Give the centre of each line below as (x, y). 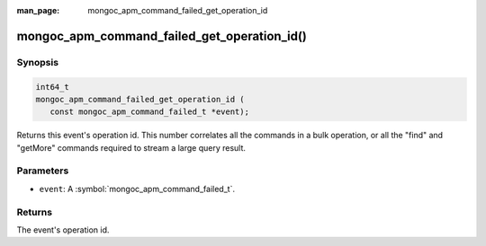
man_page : (38, 10)
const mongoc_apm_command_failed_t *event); (149, 112)
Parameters (43, 171)
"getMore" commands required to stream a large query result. (131, 147)
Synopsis (37, 62)
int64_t (52, 87)
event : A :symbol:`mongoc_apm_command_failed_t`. (137, 189)
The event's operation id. (63, 230)
